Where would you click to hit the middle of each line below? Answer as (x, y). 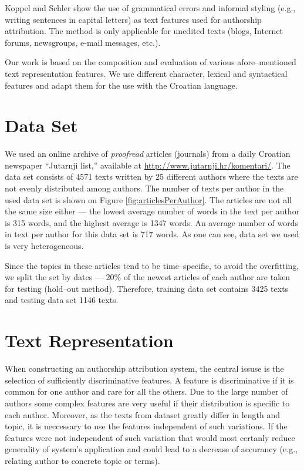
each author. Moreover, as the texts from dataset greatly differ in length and (143, 414)
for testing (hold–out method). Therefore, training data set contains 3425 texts (147, 288)
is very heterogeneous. (44, 246)
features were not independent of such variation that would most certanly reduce (150, 437)
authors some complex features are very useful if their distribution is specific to (147, 403)
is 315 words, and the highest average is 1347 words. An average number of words (151, 222)
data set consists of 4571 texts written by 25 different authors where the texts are (151, 176)
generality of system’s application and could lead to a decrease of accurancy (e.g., (151, 449)
